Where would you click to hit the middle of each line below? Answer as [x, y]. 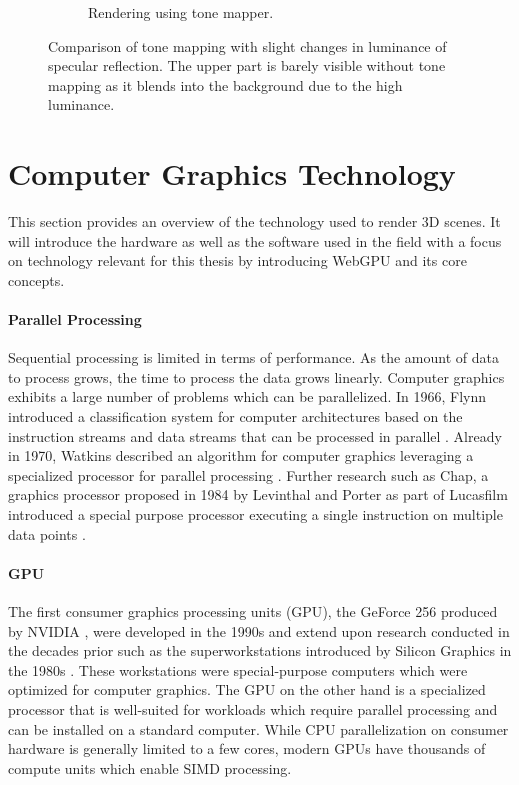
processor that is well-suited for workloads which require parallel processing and [253, 708]
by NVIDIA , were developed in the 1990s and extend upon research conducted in [259, 630]
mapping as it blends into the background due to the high [225, 84]
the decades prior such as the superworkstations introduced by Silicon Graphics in [260, 650]
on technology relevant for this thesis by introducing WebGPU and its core [237, 260]
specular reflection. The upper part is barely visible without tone [247, 65]
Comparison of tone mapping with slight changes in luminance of [247, 45]
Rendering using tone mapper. [181, 12]
